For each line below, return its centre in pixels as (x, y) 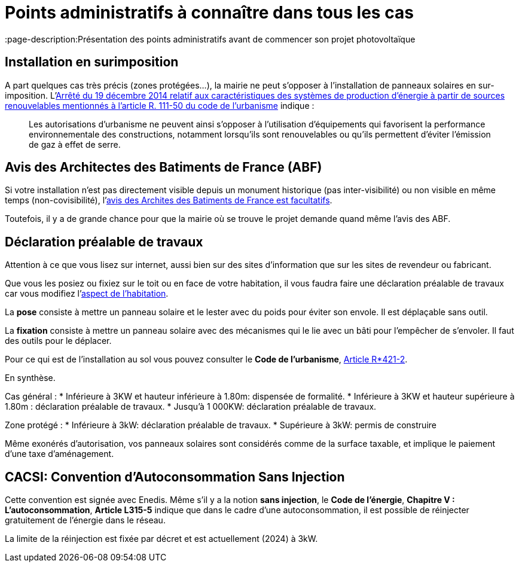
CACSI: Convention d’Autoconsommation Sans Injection (175, 477)
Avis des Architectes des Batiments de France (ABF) (164, 167)
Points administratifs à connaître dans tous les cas (209, 13)
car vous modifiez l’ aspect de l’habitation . (87, 294)
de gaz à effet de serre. (75, 144)
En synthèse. (30, 378)
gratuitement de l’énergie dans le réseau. (85, 520)
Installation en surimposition (92, 62)
